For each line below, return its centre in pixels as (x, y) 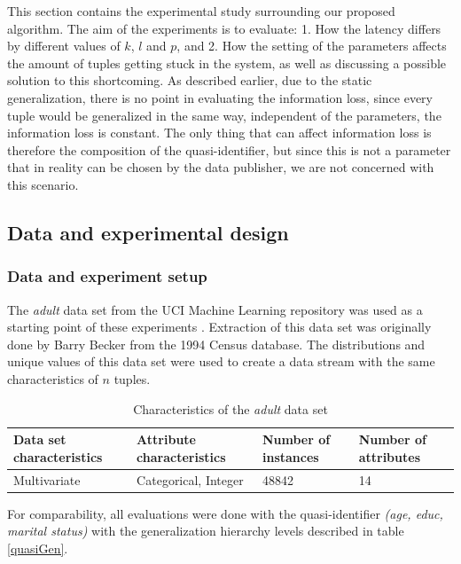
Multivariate (47, 479)
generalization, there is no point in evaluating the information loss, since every (220, 97)
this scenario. (43, 184)
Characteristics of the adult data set (230, 408)
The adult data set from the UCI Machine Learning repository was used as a (215, 309)
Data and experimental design (148, 232)
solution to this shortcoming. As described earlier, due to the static (190, 80)
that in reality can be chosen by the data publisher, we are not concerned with (221, 167)
